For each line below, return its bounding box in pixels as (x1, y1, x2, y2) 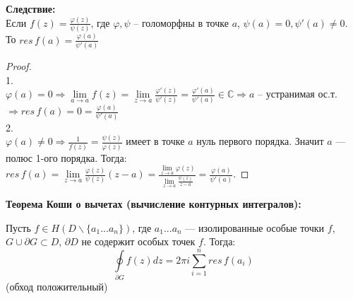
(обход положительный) (6, 279, 108, 294)
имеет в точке (126, 134, 185, 148)
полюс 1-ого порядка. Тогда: (6, 150, 127, 165)
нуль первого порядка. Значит (196, 134, 324, 148)
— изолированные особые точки (185, 220, 325, 235)
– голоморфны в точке (133, 15, 229, 30)
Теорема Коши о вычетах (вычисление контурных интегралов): (6, 197, 301, 211)
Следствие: (6, 1, 56, 16)
